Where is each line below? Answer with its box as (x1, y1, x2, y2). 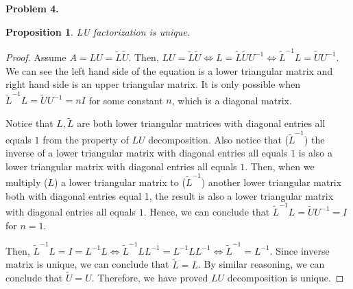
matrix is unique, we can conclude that (5, 257, 169, 271)
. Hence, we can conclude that (143, 204, 270, 218)
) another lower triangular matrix (201, 175, 342, 189)
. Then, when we (245, 159, 315, 173)
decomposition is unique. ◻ (227, 270, 344, 285)
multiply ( (5, 175, 48, 189)
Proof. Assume (5, 49, 66, 64)
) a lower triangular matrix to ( (54, 175, 186, 189)
